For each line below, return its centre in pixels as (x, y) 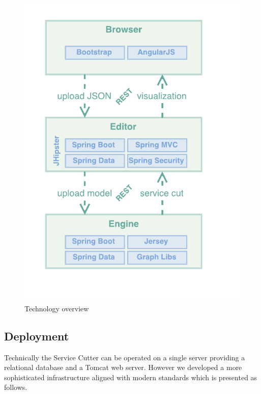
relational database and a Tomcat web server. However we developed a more (123, 367)
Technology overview (57, 308)
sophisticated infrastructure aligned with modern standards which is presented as (131, 377)
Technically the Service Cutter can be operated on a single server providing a (125, 357)
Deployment (37, 336)
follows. (16, 387)
